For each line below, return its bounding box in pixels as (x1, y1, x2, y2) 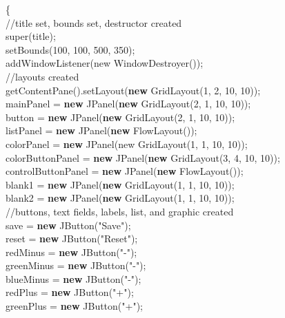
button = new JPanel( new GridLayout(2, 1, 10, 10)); (6, 109, 235, 124)
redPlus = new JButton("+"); (6, 285, 134, 299)
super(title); (6, 29, 56, 43)
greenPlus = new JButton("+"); (6, 299, 144, 313)
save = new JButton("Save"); (6, 218, 131, 232)
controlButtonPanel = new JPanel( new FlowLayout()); (6, 164, 244, 178)
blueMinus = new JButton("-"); (6, 271, 141, 286)
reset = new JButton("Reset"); (6, 231, 138, 246)
